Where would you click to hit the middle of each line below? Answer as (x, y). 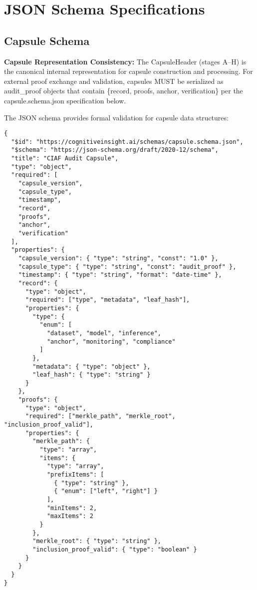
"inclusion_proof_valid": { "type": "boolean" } (115, 549)
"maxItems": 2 (70, 516)
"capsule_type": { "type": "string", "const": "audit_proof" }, (127, 267)
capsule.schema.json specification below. (65, 100)
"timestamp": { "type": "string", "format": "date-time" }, (120, 275)
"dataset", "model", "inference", (104, 333)
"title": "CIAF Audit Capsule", (65, 159)
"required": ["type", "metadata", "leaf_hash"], (108, 300)
